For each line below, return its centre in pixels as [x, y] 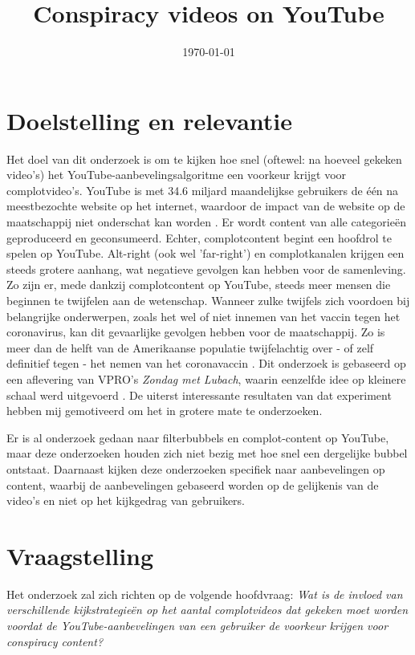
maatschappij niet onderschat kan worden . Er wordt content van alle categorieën [206, 222]
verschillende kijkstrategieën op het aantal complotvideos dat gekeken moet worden [207, 610]
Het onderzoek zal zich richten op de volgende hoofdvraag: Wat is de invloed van [205, 594]
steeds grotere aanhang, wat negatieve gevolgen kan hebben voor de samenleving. [206, 269]
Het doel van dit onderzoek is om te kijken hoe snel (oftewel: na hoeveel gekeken [204, 159]
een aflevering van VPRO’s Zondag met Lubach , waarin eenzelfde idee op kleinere [206, 378]
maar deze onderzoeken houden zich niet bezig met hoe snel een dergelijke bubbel [207, 453]
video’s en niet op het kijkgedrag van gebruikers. [126, 500]
